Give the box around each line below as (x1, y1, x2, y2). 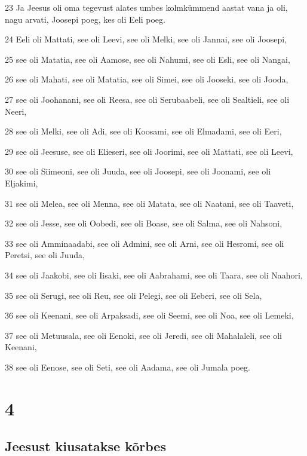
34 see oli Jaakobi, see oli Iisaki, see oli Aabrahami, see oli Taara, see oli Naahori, (5, 268, 303, 281)
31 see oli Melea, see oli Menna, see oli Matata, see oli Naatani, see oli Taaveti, (5, 197, 294, 209)
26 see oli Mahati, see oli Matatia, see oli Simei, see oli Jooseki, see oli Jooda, (5, 73, 288, 85)
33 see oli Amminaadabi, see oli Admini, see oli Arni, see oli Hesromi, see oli (5, 237, 284, 249)
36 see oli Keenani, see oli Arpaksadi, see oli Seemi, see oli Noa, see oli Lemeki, (5, 309, 294, 322)
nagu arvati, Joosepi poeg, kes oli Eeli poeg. (5, 13, 165, 25)
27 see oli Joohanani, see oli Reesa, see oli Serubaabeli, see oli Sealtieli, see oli (5, 93, 290, 105)
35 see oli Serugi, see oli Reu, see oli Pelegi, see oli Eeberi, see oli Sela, (5, 289, 262, 301)
